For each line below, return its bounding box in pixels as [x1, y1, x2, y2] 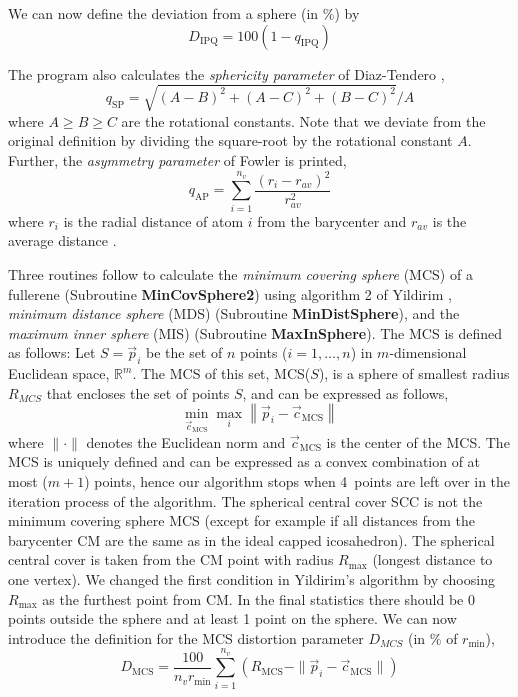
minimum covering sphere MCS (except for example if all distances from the [8, 510, 476, 531]
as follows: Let [8, 342, 96, 363]
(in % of [408, 627, 458, 648]
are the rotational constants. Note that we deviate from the [121, 110, 486, 131]
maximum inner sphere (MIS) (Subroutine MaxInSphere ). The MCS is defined [8, 322, 503, 343]
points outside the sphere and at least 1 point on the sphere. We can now [8, 608, 457, 629]
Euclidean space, [8, 363, 110, 384]
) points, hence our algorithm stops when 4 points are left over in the [84, 470, 511, 491]
